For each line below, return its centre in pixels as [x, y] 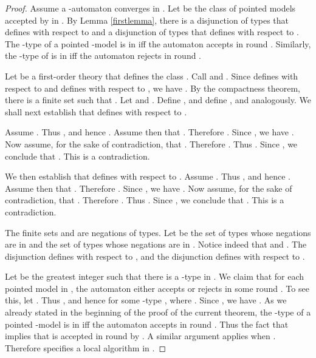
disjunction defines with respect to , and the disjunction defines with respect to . [155, 256]
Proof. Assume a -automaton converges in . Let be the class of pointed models [150, 8]
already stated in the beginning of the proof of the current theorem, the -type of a [158, 312]
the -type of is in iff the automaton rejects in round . [103, 56]
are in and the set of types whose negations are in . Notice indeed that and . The [156, 244]
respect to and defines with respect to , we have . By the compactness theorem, [153, 88]
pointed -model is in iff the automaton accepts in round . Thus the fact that [147, 324]
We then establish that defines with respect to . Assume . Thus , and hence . [148, 176]
